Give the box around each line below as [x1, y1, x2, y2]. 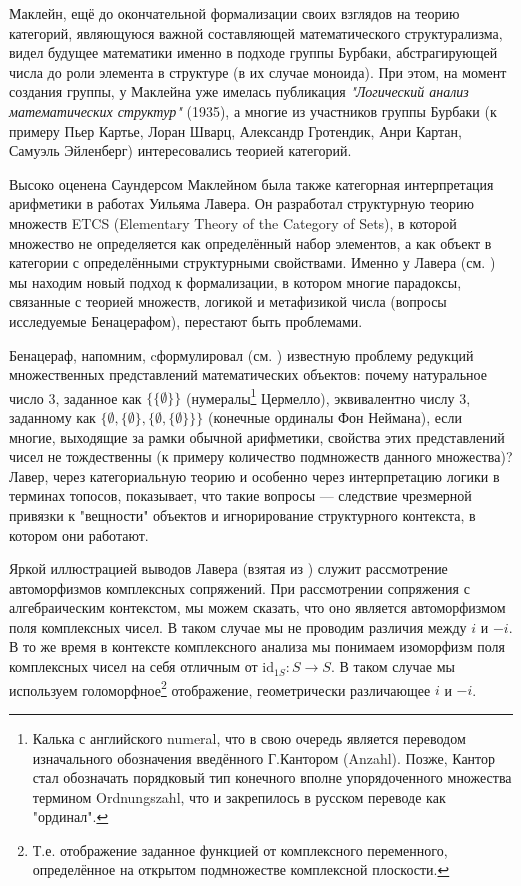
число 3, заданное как [9, 387, 142, 408]
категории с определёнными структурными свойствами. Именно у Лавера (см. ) [9, 252, 496, 273]
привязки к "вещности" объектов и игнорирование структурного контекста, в [9, 504, 476, 525]
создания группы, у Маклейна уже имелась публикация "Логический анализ [9, 81, 469, 102]
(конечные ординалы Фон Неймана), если [207, 406, 462, 427]
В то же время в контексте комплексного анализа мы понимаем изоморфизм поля [9, 636, 505, 657]
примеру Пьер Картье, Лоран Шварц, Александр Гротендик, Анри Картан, [9, 120, 462, 141]
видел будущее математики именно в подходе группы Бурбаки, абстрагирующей [9, 42, 498, 63]
